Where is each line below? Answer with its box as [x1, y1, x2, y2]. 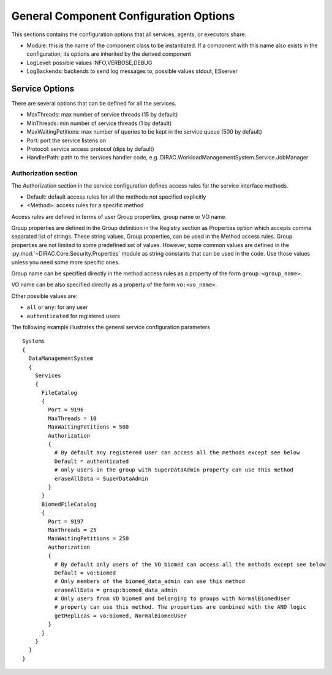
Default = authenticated [54, 457, 129, 465]
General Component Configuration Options [11, 9, 235, 23]
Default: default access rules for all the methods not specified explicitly [26, 193, 206, 200]
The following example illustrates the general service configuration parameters [11, 323, 211, 330]
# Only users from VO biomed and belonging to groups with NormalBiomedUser [54, 595, 290, 602]
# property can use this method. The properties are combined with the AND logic [54, 604, 306, 611]
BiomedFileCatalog [41, 500, 97, 508]
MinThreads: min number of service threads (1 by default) [26, 120, 172, 127]
